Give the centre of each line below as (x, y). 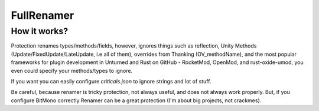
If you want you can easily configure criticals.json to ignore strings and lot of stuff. (111, 81)
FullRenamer (43, 15)
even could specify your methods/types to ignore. (72, 70)
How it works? (40, 31)
